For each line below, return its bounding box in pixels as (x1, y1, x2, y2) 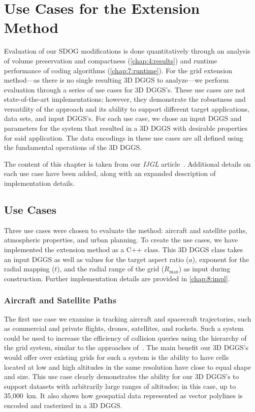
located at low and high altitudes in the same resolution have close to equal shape (4, 361, 251, 372)
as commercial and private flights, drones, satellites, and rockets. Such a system (4, 323, 244, 333)
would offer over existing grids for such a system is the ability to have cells (4, 352, 229, 362)
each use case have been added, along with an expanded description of (4, 168, 216, 178)
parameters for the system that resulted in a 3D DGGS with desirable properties (4, 123, 248, 133)
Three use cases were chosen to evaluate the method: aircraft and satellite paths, (4, 225, 248, 235)
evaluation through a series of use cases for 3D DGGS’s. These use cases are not (4, 84, 246, 94)
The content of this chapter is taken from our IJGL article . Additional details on (4, 158, 251, 169)
